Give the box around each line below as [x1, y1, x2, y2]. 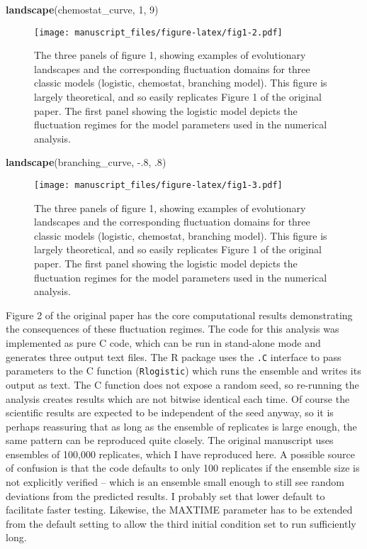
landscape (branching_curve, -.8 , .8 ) [6, 155, 166, 170]
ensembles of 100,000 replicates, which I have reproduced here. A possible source [6, 446, 355, 461]
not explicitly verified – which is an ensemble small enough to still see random [6, 475, 344, 489]
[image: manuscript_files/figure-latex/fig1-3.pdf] [34, 180, 283, 190]
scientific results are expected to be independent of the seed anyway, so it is [6, 405, 334, 420]
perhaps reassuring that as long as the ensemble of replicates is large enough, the [6, 418, 357, 433]
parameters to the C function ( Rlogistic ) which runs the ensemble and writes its [6, 363, 361, 378]
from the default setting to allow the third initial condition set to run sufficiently [6, 516, 356, 531]
